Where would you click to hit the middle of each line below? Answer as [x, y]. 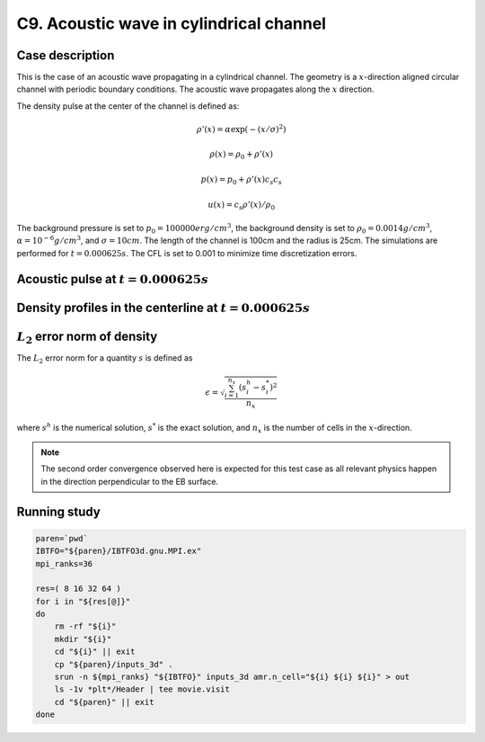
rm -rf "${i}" [85, 626]
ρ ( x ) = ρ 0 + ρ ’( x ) [242, 156]
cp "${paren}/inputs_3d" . [114, 664]
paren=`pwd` [62, 538]
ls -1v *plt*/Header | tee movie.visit [142, 689]
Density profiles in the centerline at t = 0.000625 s [163, 307]
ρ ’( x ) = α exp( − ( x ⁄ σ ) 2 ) [241, 129]
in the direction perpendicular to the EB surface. [130, 481]
